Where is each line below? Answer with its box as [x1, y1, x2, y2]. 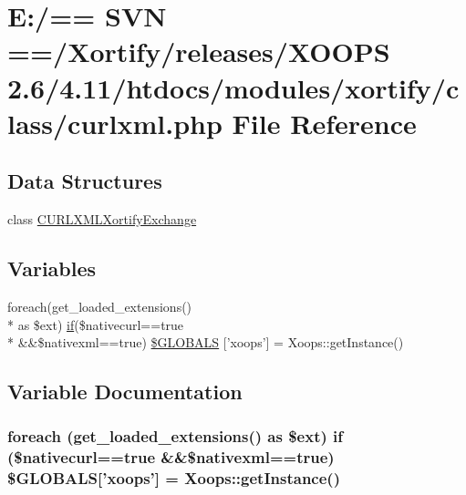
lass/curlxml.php [7, 104, 223, 141]
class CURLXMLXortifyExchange [7, 210, 197, 229]
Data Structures [7, 167, 162, 195]
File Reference [232, 104, 417, 141]
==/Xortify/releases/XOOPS [7, 33, 390, 70]
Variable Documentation [7, 377, 243, 406]
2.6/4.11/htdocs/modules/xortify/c [7, 68, 460, 106]
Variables [7, 254, 97, 283]
